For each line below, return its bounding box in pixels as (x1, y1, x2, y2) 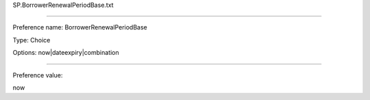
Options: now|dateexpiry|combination (12, 49, 119, 57)
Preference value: (12, 71, 63, 79)
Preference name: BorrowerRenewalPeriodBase (12, 23, 147, 32)
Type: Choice (12, 36, 51, 44)
